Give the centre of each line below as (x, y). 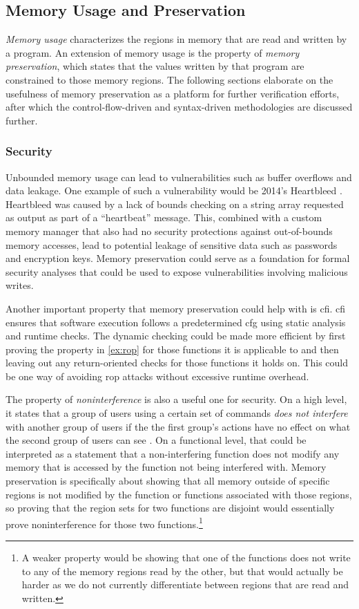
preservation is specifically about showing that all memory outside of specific (168, 481)
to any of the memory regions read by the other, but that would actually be (182, 571)
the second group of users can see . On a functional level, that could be (156, 440)
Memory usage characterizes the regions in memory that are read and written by (176, 39)
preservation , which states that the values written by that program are (155, 66)
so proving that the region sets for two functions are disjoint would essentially (170, 508)
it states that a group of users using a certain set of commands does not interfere (177, 413)
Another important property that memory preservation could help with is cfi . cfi (176, 308)
